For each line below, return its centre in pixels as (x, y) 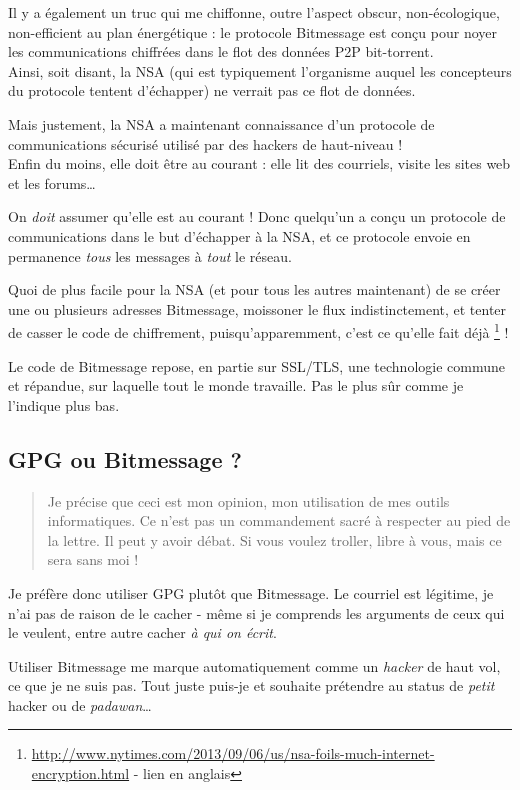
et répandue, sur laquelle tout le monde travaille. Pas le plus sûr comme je (236, 385)
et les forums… (52, 182)
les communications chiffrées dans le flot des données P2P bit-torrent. (221, 51)
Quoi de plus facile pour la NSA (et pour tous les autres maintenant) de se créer (254, 289)
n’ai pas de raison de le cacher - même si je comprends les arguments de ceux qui (256, 612)
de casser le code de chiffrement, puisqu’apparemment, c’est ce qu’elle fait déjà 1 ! (258, 330)
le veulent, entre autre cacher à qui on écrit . (142, 632)
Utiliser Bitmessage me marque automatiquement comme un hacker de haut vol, (254, 665)
